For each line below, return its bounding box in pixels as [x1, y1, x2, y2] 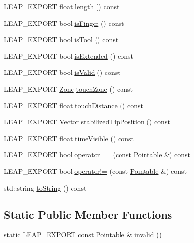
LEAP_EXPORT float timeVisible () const [4, 133, 134, 143]
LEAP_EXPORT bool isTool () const [4, 34, 119, 45]
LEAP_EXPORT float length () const [4, 1, 120, 11]
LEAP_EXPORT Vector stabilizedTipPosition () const [4, 117, 170, 127]
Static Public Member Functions [4, 206, 172, 221]
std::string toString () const [4, 182, 87, 193]
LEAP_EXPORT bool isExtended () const [4, 50, 134, 61]
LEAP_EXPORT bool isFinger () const [4, 18, 124, 28]
